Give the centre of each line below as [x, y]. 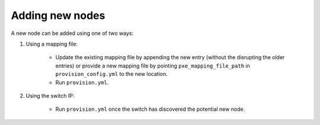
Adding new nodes [58, 15]
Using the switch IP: [50, 95]
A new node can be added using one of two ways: [72, 33]
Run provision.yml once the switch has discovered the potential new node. [150, 109]
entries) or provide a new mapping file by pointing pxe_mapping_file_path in [153, 66]
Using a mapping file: [52, 44]
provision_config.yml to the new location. [112, 74]
